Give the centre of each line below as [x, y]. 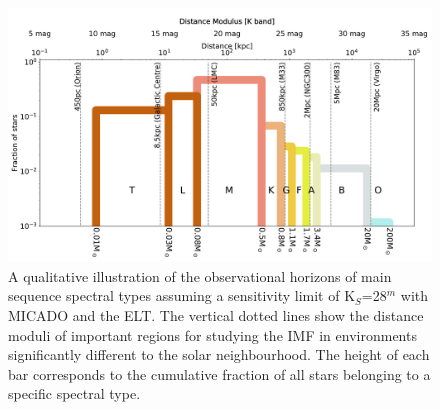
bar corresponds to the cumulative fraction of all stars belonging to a [219, 373]
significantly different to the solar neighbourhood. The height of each [219, 354]
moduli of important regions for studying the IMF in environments [212, 334]
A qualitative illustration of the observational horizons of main [200, 275]
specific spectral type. [74, 393]
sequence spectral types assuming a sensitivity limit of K [182, 295]
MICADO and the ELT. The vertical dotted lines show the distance [216, 315]
